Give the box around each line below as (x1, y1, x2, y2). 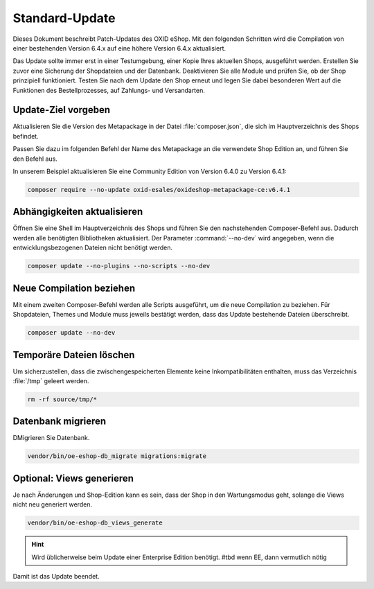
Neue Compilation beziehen (12, 282, 135, 294)
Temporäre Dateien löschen (12, 349, 135, 360)
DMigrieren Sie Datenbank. (12, 434, 90, 442)
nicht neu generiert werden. (12, 500, 93, 509)
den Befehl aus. (12, 155, 58, 163)
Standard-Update (12, 10, 116, 26)
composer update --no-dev (27, 329, 116, 337)
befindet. (12, 132, 39, 140)
